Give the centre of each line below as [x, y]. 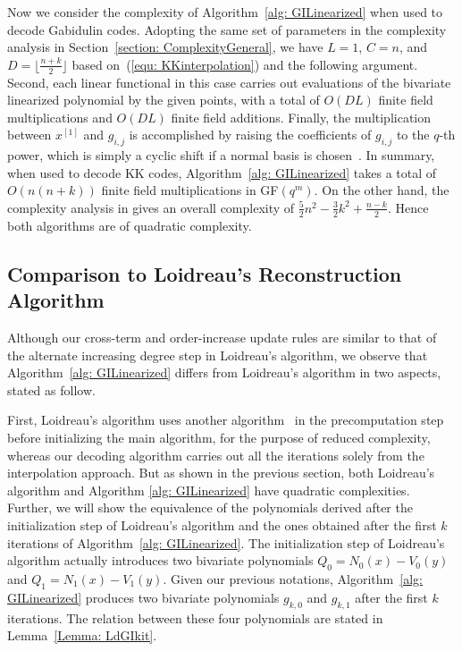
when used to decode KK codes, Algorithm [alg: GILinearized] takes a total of [222, 172]
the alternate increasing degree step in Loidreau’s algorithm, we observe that [218, 355]
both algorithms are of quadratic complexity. [130, 225]
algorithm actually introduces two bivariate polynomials [160, 560]
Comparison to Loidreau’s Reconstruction [205, 273]
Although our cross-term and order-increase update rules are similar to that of [222, 337]
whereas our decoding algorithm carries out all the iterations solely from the [216, 455]
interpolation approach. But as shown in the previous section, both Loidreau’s [221, 473]
